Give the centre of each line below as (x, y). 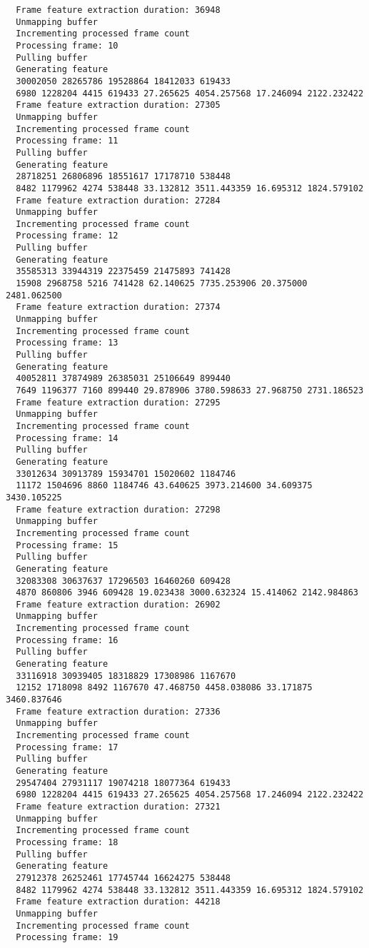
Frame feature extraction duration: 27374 (118, 307)
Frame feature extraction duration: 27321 (118, 806)
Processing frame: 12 (67, 236)
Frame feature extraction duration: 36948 (118, 10)
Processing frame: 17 (67, 747)
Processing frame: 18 (67, 842)
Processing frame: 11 (67, 141)
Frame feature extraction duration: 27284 (118, 200)
